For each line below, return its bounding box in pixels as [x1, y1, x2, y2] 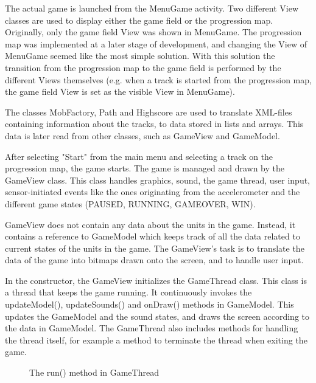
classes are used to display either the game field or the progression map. [5, 13, 273, 26]
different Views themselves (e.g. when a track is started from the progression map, [5, 73, 312, 86]
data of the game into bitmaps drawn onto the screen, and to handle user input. [5, 254, 304, 266]
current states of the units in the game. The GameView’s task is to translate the [5, 241, 304, 254]
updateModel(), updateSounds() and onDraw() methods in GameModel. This [5, 298, 294, 311]
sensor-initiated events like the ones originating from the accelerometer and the [5, 185, 300, 198]
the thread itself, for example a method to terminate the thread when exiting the [5, 333, 307, 346]
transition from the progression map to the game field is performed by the [5, 61, 281, 74]
